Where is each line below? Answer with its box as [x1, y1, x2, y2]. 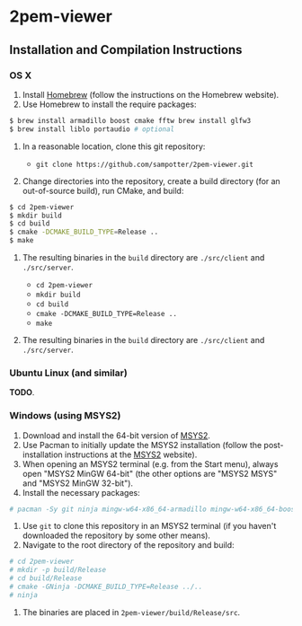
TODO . [9, 387, 35, 398]
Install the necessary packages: [22, 487, 141, 498]
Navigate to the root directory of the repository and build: [22, 540, 235, 551]
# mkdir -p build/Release [9, 566, 106, 575]
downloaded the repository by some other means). [22, 530, 211, 541]
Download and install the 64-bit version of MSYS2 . [22, 429, 211, 441]
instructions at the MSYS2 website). [64, 449, 198, 460]
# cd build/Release [9, 574, 83, 583]
